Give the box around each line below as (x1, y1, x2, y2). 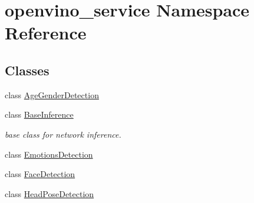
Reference (5, 21, 87, 45)
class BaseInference (5, 108, 74, 121)
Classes (5, 61, 50, 79)
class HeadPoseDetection (5, 187, 94, 199)
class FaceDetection (5, 168, 75, 180)
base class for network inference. (5, 128, 121, 140)
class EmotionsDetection (5, 148, 93, 160)
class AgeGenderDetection (5, 88, 99, 101)
